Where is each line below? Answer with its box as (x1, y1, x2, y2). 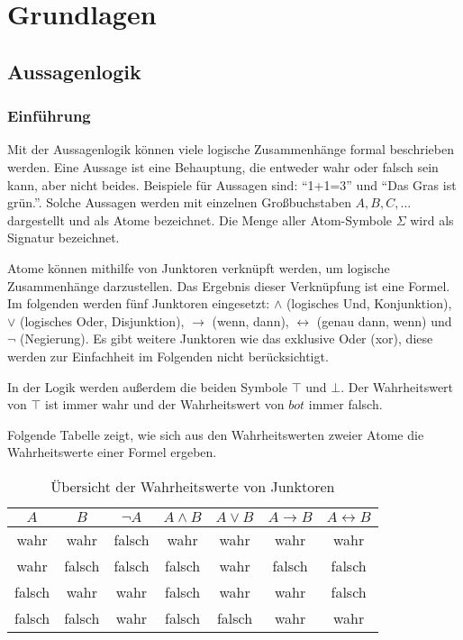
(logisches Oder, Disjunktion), (20, 311, 185, 330)
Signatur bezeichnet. (7, 228, 120, 247)
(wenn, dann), (212, 311, 289, 330)
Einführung (7, 105, 91, 127)
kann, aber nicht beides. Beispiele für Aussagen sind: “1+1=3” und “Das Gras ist (7, 175, 457, 194)
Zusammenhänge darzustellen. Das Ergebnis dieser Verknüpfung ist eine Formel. (7, 276, 450, 295)
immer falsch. (308, 395, 383, 414)
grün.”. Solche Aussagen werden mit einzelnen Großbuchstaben (7, 193, 351, 212)
